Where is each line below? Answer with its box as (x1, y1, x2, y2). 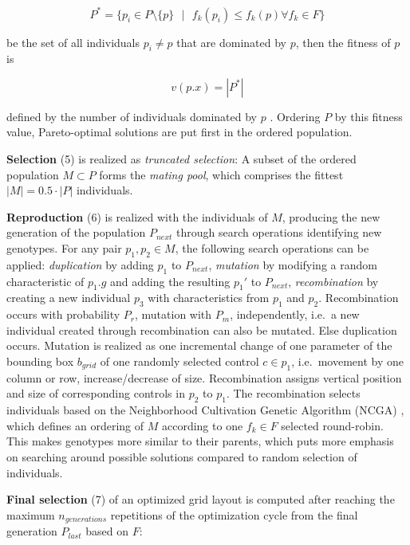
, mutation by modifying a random (208, 256, 377, 272)
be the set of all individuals (6, 33, 140, 50)
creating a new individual (6, 289, 131, 306)
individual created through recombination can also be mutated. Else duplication (6, 321, 397, 338)
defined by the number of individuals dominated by (6, 108, 258, 124)
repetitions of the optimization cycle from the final (110, 506, 358, 523)
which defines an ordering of (6, 417, 144, 433)
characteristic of (6, 272, 85, 289)
